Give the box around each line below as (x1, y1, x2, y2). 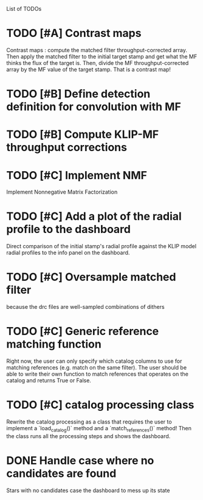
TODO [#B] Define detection (6, 87, 151, 101)
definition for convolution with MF (6, 100, 181, 114)
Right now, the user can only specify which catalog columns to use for (6, 357, 182, 365)
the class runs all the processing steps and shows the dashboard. (6, 432, 171, 439)
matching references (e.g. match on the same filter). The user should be (6, 364, 187, 371)
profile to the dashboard (6, 223, 131, 236)
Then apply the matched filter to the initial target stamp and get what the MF (6, 53, 198, 60)
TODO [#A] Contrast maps (6, 27, 142, 40)
